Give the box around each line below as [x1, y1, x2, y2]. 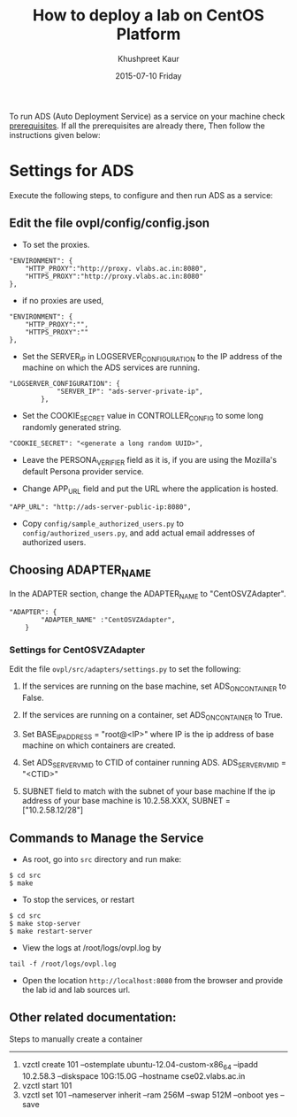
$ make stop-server [9, 919, 81, 928]
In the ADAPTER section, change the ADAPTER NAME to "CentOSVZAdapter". [9, 588, 286, 601]
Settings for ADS [9, 161, 134, 181]
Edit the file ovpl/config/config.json [9, 216, 210, 231]
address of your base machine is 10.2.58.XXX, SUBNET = [21, 796, 232, 806]
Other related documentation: [9, 1010, 177, 1025]
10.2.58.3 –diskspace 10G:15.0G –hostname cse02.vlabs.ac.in [21, 1070, 246, 1081]
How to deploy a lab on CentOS [32, 5, 265, 26]
